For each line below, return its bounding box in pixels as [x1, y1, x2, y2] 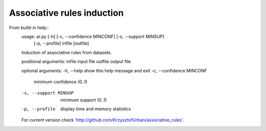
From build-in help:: [9, 25, 49, 31]
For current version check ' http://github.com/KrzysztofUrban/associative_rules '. [21, 117, 184, 123]
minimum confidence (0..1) [33, 79, 88, 85]
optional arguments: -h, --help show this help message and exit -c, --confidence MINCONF [21, 67, 207, 73]
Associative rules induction [9, 7, 124, 18]
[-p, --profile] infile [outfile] [33, 40, 89, 46]
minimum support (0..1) [60, 97, 107, 103]
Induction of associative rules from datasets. [21, 49, 112, 55]
